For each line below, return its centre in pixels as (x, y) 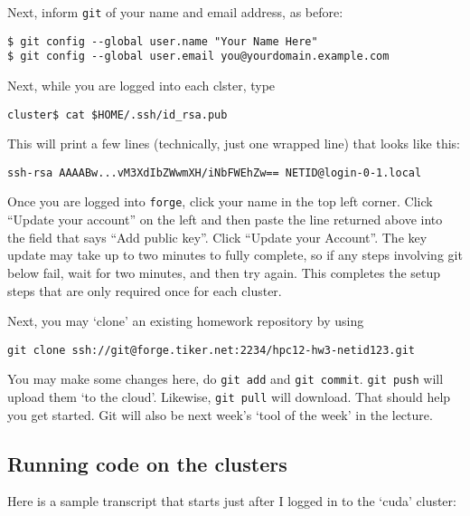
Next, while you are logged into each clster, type (141, 85)
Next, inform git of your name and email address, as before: (175, 12)
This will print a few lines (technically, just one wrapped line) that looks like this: (234, 143)
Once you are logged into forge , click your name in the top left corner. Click (220, 201)
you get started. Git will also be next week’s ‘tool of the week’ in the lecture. (220, 414)
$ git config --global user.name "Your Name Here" (163, 41)
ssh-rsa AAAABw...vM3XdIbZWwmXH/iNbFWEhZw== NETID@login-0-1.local (215, 172)
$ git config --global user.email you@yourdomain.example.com (198, 57)
